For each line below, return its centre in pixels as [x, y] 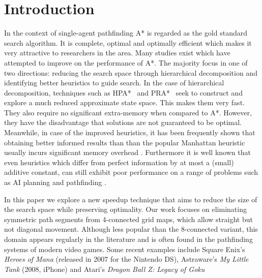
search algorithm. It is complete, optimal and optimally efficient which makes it [128, 42]
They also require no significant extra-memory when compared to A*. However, [128, 112]
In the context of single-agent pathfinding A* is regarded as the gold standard [126, 33]
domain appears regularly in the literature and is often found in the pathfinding [128, 239]
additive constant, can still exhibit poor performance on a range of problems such [131, 172]
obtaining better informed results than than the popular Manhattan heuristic [125, 142]
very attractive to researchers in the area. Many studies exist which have [117, 53]
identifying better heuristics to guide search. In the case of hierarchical [114, 83]
